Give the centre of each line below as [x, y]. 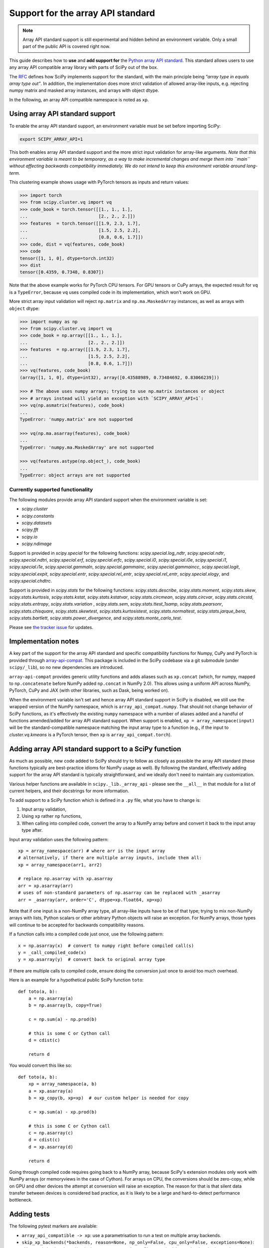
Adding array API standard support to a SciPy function [95, 749]
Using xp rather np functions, [52, 816]
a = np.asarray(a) [51, 998]
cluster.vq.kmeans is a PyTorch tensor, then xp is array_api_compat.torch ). [90, 734]
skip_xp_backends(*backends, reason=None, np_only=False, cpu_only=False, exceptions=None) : [138, 1243]
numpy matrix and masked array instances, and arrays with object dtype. [84, 90]
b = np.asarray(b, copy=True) [65, 1005]
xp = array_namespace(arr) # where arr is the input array [92, 851]
